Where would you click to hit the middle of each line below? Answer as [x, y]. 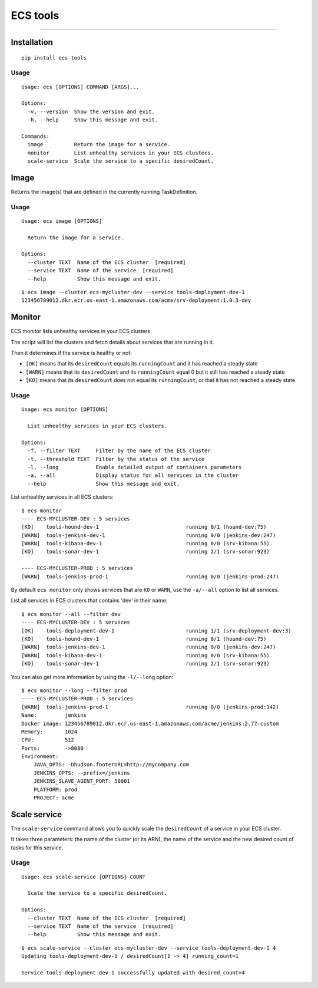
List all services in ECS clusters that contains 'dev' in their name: [89, 601]
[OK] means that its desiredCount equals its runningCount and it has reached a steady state [142, 364]
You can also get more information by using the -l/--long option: [92, 677]
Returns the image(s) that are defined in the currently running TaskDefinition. [104, 192]
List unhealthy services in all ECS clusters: [62, 497]
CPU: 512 [48, 740]
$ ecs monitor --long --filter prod [74, 690]
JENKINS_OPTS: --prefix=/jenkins [82, 773]
